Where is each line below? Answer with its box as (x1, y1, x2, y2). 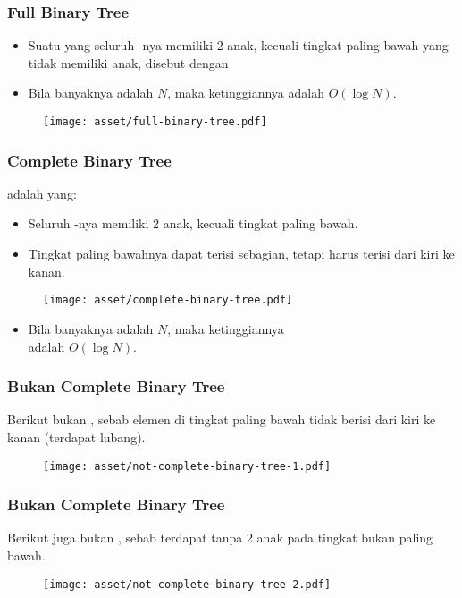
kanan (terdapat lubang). (7, 427, 146, 446)
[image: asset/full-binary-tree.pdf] (43, 115, 267, 128)
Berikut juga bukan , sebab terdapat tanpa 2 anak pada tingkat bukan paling (7, 528, 433, 547)
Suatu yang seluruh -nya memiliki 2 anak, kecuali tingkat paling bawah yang (28, 36, 449, 55)
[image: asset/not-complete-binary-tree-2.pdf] (43, 577, 332, 591)
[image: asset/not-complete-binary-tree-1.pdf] (43, 459, 332, 473)
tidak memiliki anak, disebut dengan (28, 53, 229, 72)
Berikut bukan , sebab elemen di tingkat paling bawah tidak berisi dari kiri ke (7, 410, 436, 429)
